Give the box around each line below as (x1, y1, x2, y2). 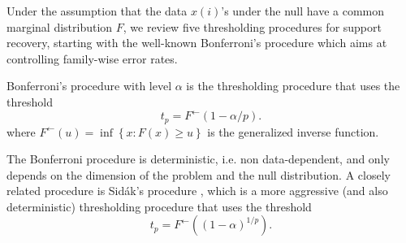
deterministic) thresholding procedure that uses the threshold (6, 197, 312, 215)
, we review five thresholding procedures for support (123, 18, 382, 35)
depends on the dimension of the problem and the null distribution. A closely (6, 166, 391, 183)
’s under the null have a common (221, 2, 385, 19)
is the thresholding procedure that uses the (186, 77, 400, 94)
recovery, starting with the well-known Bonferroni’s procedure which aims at (6, 34, 387, 51)
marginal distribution (6, 18, 113, 35)
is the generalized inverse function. (207, 123, 379, 140)
